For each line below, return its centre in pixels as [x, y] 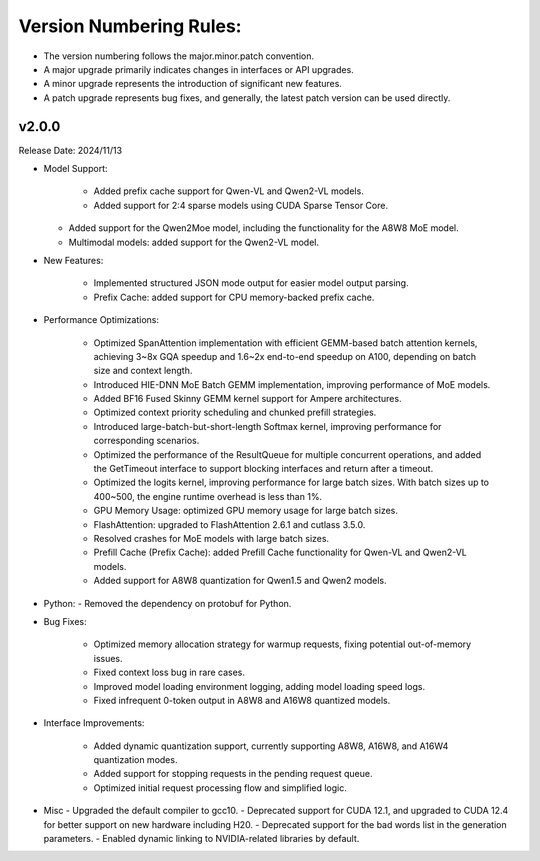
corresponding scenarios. [146, 441]
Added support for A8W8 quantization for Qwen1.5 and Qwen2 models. [240, 581]
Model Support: [76, 169]
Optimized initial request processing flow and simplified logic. [220, 787]
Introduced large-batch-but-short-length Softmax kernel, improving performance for [267, 426]
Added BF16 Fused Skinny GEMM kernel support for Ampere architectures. [247, 399]
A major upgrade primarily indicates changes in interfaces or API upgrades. [198, 69]
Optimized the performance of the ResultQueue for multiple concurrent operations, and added [287, 454]
